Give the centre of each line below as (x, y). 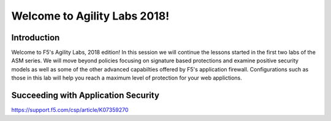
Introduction (36, 38)
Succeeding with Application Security (85, 96)
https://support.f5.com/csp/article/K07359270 (70, 110)
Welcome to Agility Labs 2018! (90, 16)
